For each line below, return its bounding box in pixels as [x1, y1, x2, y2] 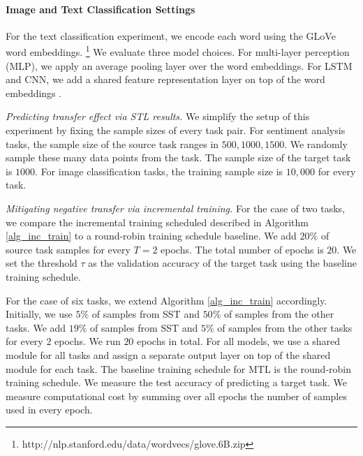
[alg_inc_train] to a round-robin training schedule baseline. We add [6, 228, 297, 243]
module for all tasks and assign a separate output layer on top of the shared [6, 347, 331, 362]
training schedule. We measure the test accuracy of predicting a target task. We [6, 375, 347, 390]
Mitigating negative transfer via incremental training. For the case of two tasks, [6, 200, 345, 215]
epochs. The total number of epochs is [161, 242, 324, 256]
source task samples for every [6, 242, 131, 256]
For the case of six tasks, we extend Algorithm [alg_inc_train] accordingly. [6, 293, 327, 307]
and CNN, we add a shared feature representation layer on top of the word [6, 72, 325, 87]
